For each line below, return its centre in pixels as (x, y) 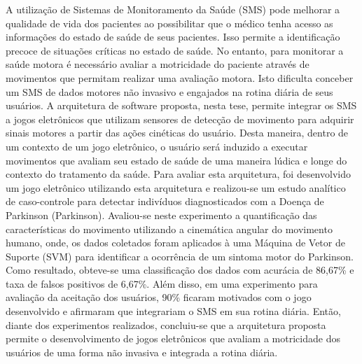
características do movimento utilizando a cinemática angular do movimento (169, 229)
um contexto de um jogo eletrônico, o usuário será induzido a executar (157, 146)
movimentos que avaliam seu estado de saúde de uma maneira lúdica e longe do (176, 160)
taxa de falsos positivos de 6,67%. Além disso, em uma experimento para (162, 283)
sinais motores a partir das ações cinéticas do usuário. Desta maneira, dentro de (177, 133)
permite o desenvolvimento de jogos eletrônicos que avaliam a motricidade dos (173, 338)
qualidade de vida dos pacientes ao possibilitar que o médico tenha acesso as (169, 23)
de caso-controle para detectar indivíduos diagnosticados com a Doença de (165, 201)
